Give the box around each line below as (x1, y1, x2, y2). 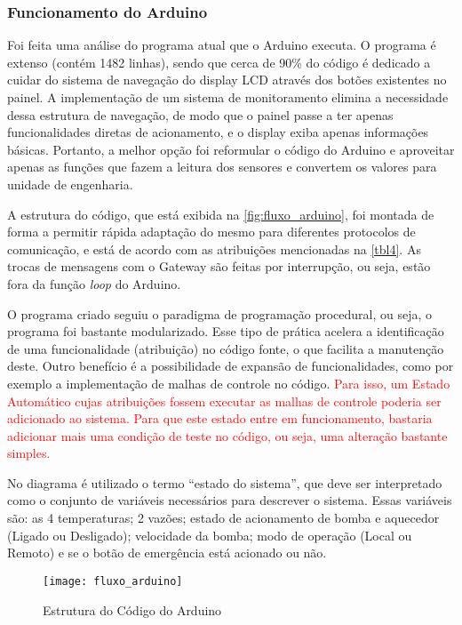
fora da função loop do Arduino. (7, 274, 181, 292)
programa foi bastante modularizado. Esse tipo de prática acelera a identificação (7, 322, 444, 341)
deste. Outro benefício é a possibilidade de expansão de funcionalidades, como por (7, 357, 454, 375)
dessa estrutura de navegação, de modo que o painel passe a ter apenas (7, 105, 394, 124)
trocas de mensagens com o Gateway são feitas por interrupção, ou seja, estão (7, 257, 431, 276)
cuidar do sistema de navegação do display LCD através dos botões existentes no (7, 70, 447, 89)
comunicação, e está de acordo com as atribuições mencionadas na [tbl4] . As (7, 239, 421, 258)
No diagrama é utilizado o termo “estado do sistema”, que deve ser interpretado (7, 473, 442, 492)
